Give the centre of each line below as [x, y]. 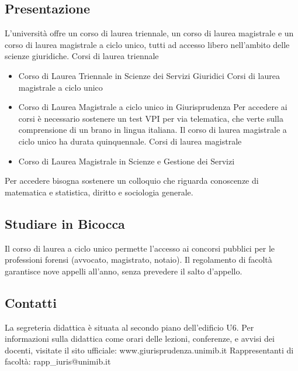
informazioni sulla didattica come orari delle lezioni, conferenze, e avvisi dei [140, 339]
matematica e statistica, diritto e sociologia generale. [99, 192]
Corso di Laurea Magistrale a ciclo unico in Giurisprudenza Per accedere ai [153, 107]
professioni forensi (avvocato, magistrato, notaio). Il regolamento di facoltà [138, 260]
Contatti [31, 302]
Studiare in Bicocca [65, 223]
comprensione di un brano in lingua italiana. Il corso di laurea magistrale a [153, 130]
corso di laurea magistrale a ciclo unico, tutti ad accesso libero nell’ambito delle [147, 44]
